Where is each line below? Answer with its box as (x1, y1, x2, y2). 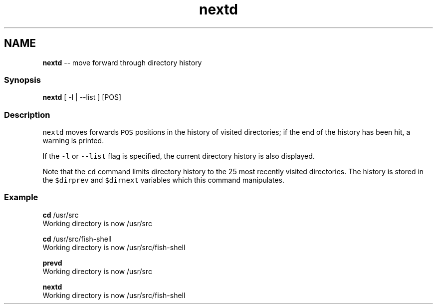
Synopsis (4, 74, 41, 85)
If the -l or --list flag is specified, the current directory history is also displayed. (42, 152, 315, 161)
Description (4, 109, 50, 120)
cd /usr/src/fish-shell (42, 234, 112, 243)
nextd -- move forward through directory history (42, 58, 202, 67)
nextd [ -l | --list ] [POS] (42, 93, 122, 102)
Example (4, 192, 38, 203)
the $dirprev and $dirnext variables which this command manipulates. (42, 176, 284, 185)
